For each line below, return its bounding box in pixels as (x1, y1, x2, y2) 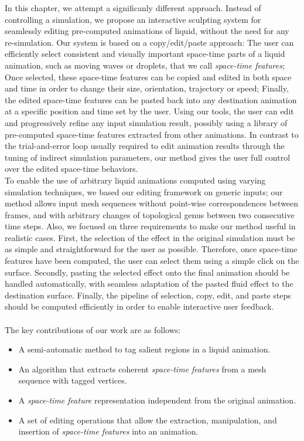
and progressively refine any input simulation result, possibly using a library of (5, 116, 288, 128)
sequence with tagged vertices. (18, 374, 127, 386)
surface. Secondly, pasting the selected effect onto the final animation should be (5, 266, 290, 278)
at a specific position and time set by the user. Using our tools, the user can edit (5, 105, 294, 117)
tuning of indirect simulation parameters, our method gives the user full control (5, 151, 291, 163)
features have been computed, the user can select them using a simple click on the (5, 255, 299, 267)
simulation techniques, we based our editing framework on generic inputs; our (5, 185, 283, 198)
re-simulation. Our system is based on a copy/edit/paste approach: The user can (5, 36, 294, 48)
